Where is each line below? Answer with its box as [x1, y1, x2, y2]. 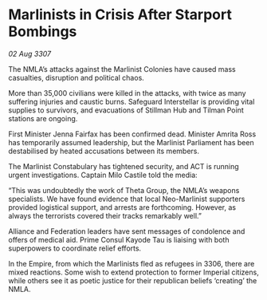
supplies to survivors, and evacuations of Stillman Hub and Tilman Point [8, 105, 245, 115]
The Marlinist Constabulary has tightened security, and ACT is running [8, 161, 239, 171]
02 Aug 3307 [8, 49, 52, 58]
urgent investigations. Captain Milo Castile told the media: [8, 170, 198, 180]
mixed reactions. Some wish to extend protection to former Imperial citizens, [8, 267, 259, 277]
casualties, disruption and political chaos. [8, 73, 145, 82]
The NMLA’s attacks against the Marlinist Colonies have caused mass [8, 64, 237, 73]
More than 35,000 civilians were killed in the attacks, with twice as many [8, 88, 246, 97]
